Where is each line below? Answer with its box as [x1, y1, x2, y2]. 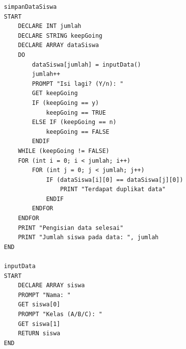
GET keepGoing [32, 90, 78, 97]
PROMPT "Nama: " [18, 291, 71, 299]
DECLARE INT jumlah [18, 23, 81, 30]
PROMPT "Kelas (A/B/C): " [18, 311, 103, 318]
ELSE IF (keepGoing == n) [32, 119, 117, 126]
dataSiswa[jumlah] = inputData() [32, 61, 141, 68]
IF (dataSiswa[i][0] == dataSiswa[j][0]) [46, 176, 184, 183]
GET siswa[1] [18, 320, 60, 327]
